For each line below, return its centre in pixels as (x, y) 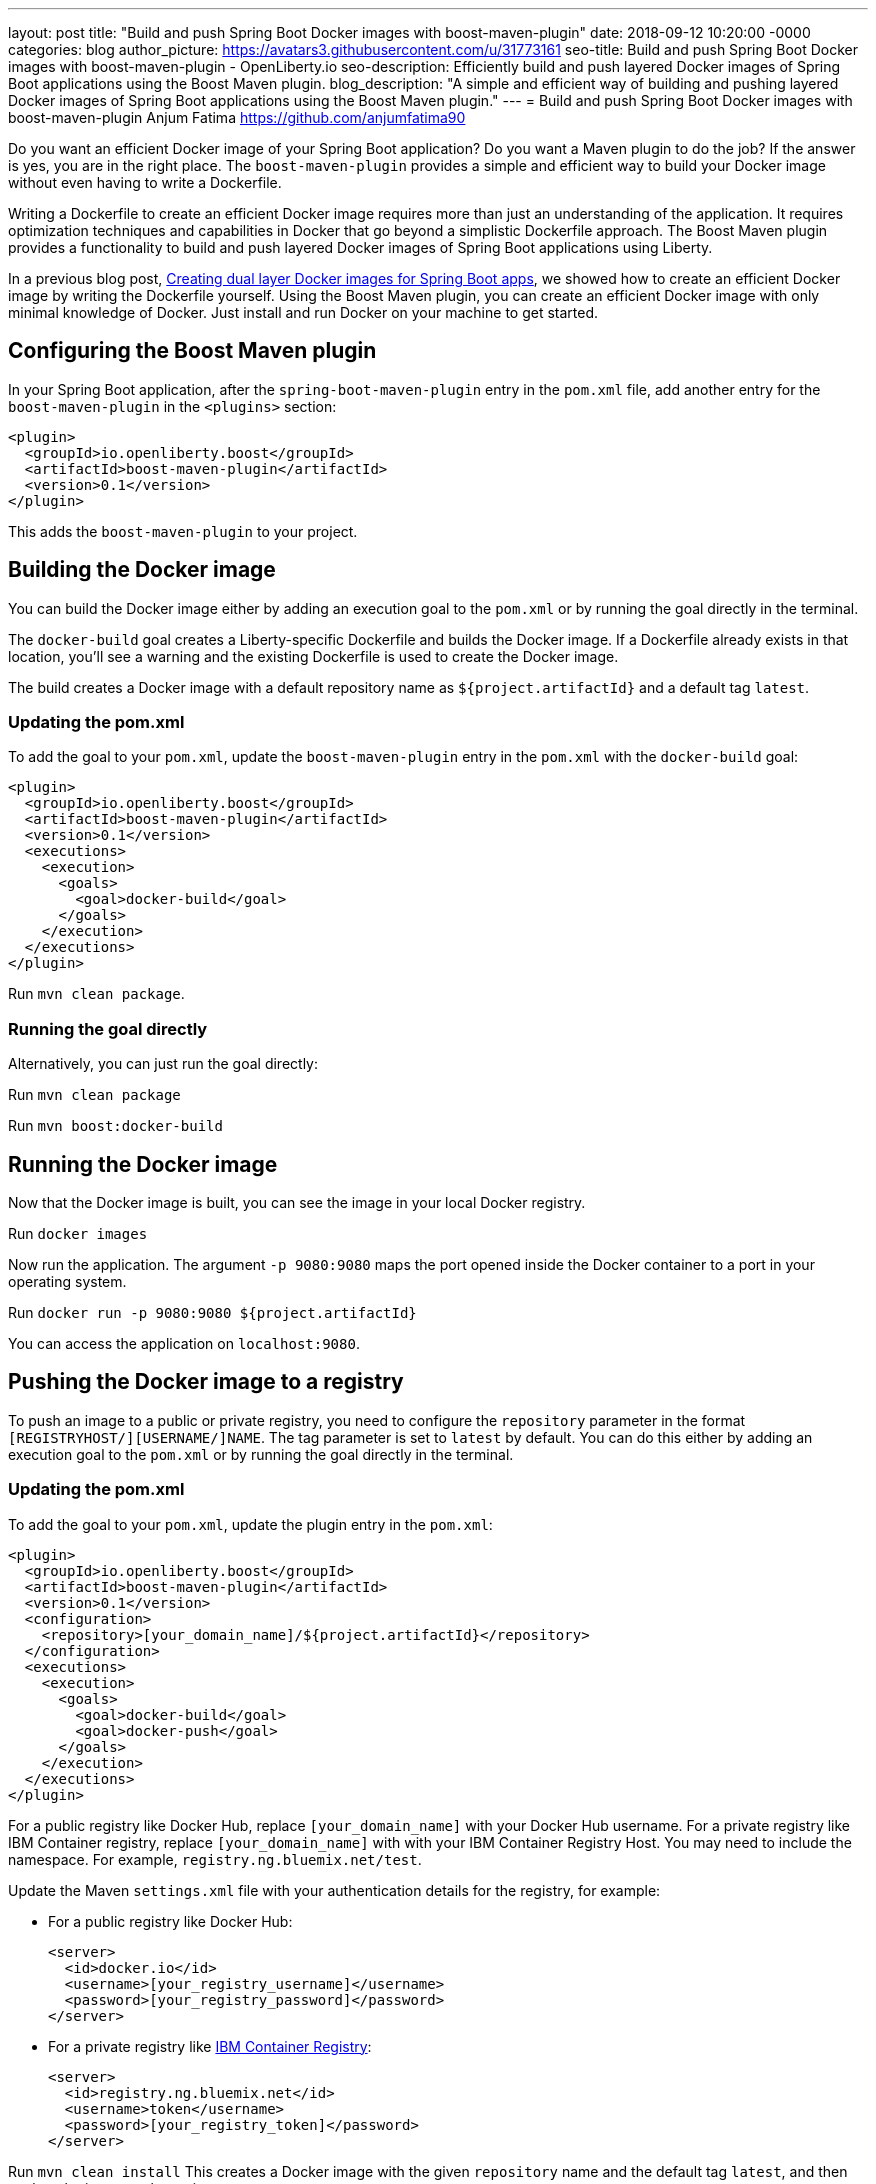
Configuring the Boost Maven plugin (192, 351)
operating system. (67, 1282)
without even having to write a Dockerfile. (145, 182)
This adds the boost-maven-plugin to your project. (183, 531)
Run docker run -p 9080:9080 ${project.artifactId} (212, 1313)
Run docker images (78, 1234)
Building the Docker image (142, 570)
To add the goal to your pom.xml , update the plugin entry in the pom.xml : (250, 1524)
